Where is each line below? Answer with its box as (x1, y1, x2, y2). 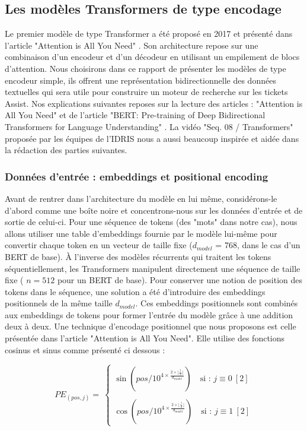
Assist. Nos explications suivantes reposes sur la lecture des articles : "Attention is (5, 97, 303, 109)
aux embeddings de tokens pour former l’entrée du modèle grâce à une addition (5, 308, 293, 321)
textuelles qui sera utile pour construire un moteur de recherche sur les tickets (5, 85, 288, 98)
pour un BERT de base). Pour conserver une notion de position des (57, 274, 302, 286)
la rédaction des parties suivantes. (5, 144, 127, 156)
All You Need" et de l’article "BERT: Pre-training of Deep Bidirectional (5, 109, 266, 121)
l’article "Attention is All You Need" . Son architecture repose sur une (5, 39, 258, 51)
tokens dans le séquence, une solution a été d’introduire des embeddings (5, 285, 266, 297)
